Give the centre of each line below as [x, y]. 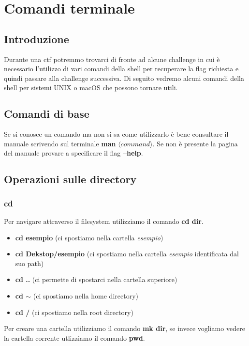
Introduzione [37, 39]
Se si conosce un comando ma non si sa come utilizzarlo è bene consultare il [116, 134]
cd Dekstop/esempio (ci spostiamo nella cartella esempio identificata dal [127, 254]
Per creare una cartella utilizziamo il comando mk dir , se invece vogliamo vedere [124, 328]
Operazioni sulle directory [70, 179]
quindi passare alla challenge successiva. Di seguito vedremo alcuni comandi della [124, 78]
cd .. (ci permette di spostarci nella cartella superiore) [96, 279]
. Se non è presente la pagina [195, 143]
